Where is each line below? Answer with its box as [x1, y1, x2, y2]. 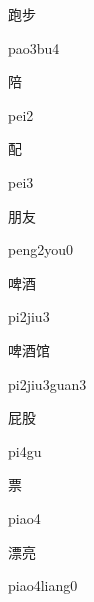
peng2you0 [8, 239, 73, 260]
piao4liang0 [8, 575, 78, 596]
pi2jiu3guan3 [8, 373, 87, 394]
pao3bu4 [8, 37, 60, 58]
